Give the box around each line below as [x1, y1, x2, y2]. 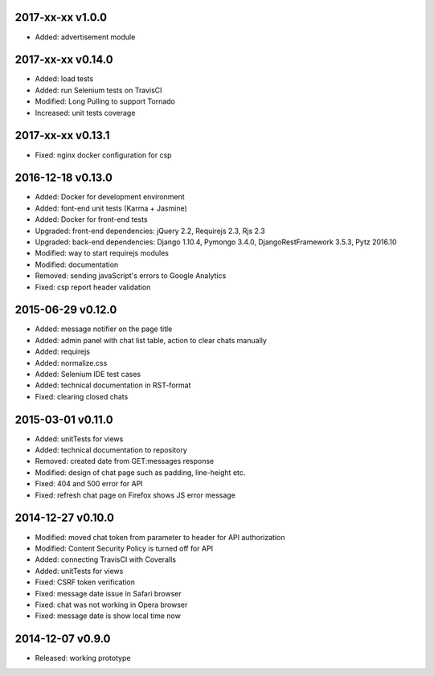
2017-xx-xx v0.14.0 [14, 53, 113, 67]
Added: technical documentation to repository [35, 445, 188, 455]
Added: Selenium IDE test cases [35, 370, 141, 379]
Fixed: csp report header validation [35, 282, 151, 292]
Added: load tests [35, 74, 94, 84]
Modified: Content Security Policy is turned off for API [35, 543, 213, 553]
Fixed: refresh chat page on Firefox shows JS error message [35, 490, 236, 500]
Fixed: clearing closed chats [35, 391, 129, 401]
